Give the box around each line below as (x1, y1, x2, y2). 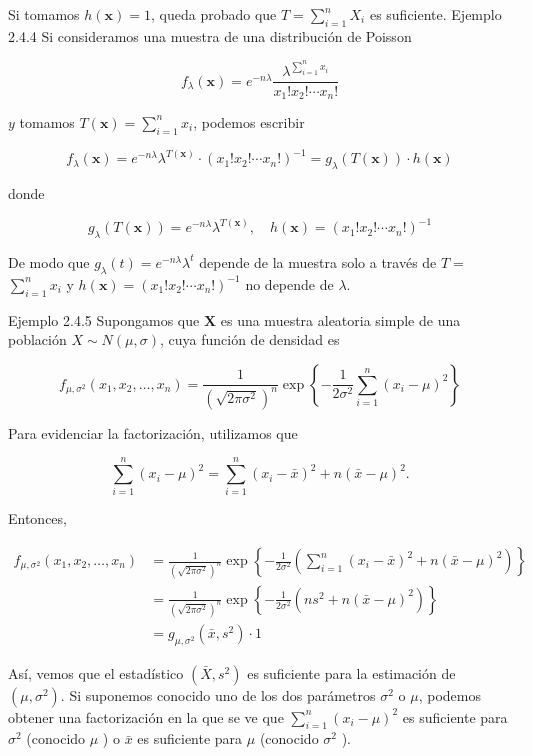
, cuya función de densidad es (159, 329, 340, 350)
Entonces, (8, 508, 67, 529)
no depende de (245, 273, 334, 294)
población (8, 329, 67, 350)
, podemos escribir (193, 111, 305, 132)
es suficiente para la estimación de (247, 662, 456, 683)
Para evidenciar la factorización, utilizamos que (8, 422, 298, 443)
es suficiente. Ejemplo (369, 4, 502, 24)
